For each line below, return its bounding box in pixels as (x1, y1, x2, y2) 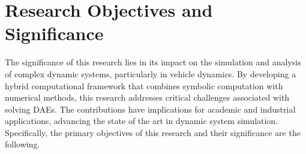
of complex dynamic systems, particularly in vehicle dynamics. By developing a (5, 67, 296, 80)
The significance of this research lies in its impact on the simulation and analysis (5, 56, 301, 68)
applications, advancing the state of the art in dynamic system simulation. (5, 114, 278, 127)
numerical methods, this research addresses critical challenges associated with (5, 91, 290, 104)
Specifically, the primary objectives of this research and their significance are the (5, 126, 301, 138)
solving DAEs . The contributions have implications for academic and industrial (5, 102, 296, 115)
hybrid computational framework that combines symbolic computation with (5, 79, 283, 92)
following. (5, 138, 40, 150)
